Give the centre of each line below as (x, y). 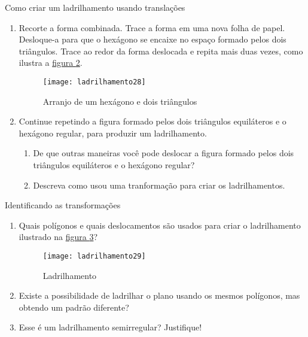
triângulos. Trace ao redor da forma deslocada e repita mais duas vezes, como (161, 51)
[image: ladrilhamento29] (94, 256)
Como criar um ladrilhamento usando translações (95, 7)
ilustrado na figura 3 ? (58, 237)
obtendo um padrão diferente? (74, 307)
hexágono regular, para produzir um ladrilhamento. (113, 133)
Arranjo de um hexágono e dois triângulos (120, 101)
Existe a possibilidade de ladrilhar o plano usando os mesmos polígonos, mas (159, 295)
